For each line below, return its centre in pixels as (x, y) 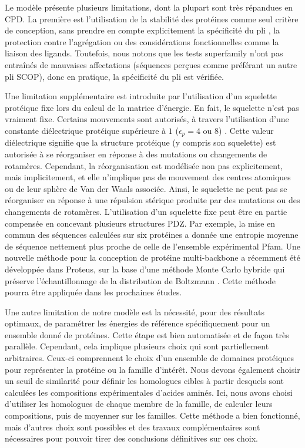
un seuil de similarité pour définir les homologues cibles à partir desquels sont (144, 381)
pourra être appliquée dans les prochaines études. (93, 292)
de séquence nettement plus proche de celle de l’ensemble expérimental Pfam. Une (152, 246)
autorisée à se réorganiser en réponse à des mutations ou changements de (136, 154)
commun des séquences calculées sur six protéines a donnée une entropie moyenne (152, 235)
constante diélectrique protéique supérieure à (86, 130)
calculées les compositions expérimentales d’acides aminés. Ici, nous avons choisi (149, 392)
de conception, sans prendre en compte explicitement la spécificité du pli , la (143, 30)
